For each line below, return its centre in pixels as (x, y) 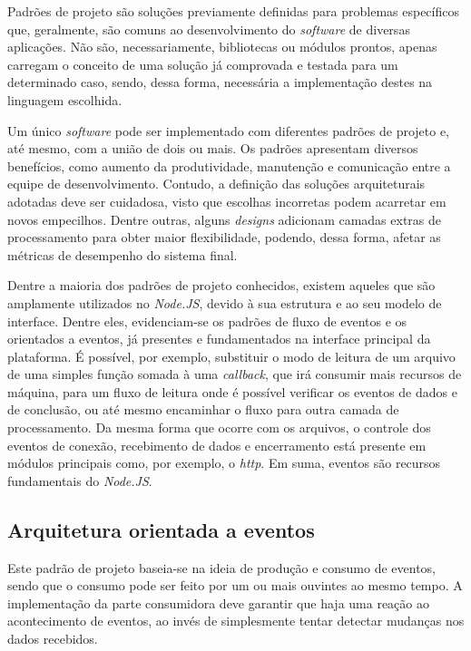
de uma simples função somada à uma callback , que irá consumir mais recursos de (235, 374)
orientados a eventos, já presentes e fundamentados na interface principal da (219, 339)
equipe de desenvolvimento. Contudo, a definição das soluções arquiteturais (216, 184)
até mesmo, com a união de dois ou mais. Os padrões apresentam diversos (213, 148)
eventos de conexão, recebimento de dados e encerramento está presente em (217, 445)
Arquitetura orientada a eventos (161, 529)
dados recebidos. (53, 639)
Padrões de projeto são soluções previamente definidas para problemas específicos (233, 11)
